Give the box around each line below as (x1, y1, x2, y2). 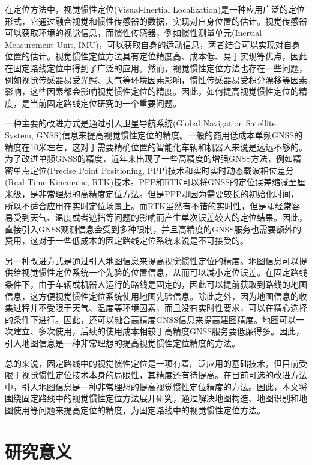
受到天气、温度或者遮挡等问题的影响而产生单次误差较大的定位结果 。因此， (13, 211, 307, 224)
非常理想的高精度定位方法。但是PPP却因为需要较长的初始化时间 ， (38, 187, 299, 200)
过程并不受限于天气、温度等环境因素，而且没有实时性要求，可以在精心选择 (13, 301, 307, 314)
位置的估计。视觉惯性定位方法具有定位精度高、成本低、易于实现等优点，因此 (5, 50, 307, 62)
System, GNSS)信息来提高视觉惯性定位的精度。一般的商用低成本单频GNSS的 (5, 128, 303, 141)
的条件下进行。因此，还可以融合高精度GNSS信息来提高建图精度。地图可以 (5, 313, 296, 325)
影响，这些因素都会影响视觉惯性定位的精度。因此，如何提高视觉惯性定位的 (5, 85, 299, 98)
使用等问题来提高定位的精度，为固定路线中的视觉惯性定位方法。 (13, 404, 265, 416)
